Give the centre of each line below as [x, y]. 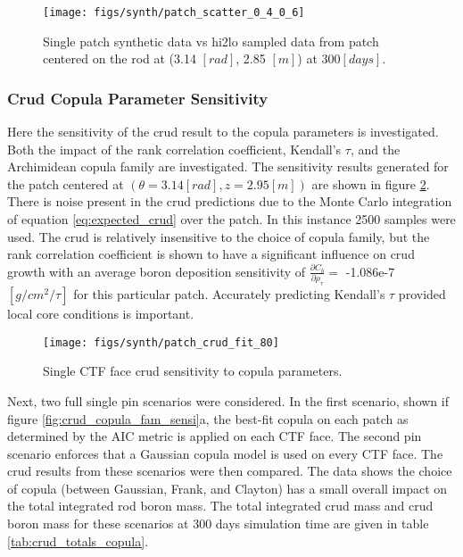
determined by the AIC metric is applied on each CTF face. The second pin [215, 436]
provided [422, 294]
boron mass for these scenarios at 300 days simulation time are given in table [218, 524]
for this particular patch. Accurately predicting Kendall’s [229, 294]
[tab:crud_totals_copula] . [78, 540]
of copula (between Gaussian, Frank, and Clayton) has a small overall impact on [227, 488]
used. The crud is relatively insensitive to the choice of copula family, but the [219, 236]
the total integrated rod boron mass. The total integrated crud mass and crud [220, 506]
